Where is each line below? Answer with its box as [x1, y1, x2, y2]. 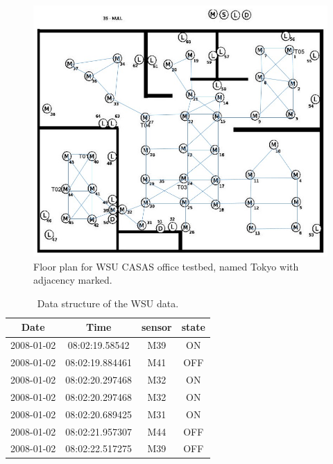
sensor [142, 320, 172, 334]
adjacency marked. [33, 273, 112, 287]
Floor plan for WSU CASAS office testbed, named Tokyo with [33, 259, 299, 273]
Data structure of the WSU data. [37, 295, 179, 310]
